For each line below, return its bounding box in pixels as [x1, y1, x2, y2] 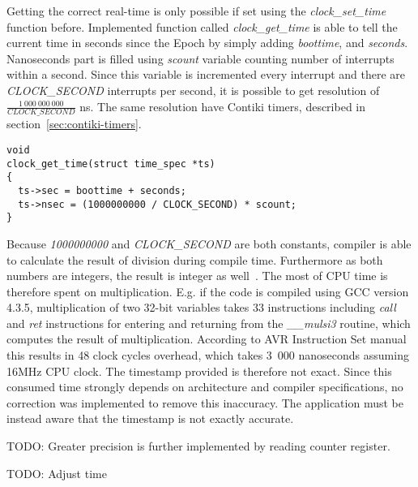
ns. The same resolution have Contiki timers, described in [79, 97, 366, 114]
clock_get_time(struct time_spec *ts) [6, 157, 215, 170]
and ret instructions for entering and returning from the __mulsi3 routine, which [6, 314, 411, 331]
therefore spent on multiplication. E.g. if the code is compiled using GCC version [6, 282, 409, 300]
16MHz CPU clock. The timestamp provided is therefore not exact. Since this [6, 362, 392, 379]
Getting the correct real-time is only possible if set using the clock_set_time [6, 2, 386, 19]
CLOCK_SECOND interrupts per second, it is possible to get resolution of [6, 81, 380, 98]
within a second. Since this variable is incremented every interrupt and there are [6, 66, 406, 83]
